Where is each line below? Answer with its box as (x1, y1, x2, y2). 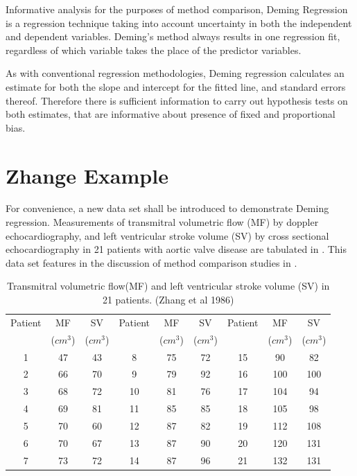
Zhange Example (6, 161, 168, 189)
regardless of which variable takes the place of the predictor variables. (6, 42, 302, 57)
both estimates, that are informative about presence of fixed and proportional (6, 107, 336, 121)
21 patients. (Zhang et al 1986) (102, 292, 234, 307)
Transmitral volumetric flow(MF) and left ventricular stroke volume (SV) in (7, 279, 330, 293)
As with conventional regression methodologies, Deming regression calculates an (6, 66, 345, 80)
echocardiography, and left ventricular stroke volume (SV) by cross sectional (6, 228, 329, 243)
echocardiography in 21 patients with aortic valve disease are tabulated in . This (6, 242, 347, 256)
